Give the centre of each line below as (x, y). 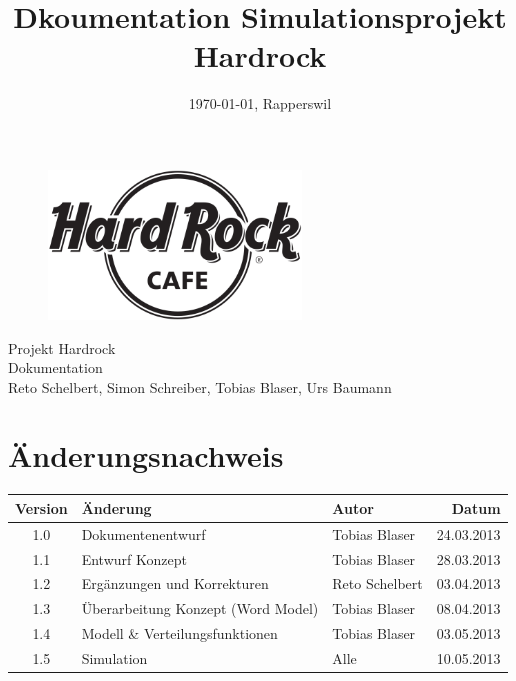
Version (41, 507)
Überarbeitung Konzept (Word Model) (200, 608)
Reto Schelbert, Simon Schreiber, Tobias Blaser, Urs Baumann (200, 386)
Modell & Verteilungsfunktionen (179, 633)
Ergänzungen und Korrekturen (175, 583)
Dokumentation (55, 367)
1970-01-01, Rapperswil (260, 103)
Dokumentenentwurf (143, 533)
